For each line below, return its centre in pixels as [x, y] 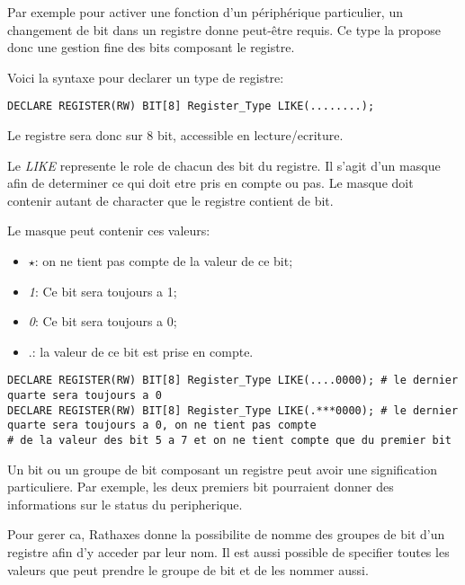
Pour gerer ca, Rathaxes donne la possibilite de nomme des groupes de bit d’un [226, 534]
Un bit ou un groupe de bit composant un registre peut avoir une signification [222, 469]
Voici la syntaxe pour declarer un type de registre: [146, 77]
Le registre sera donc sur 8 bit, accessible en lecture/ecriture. [175, 135]
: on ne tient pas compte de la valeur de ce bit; [164, 261]
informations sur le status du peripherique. [125, 504]
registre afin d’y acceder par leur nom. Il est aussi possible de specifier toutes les [228, 552]
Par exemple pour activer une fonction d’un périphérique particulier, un [205, 12]
